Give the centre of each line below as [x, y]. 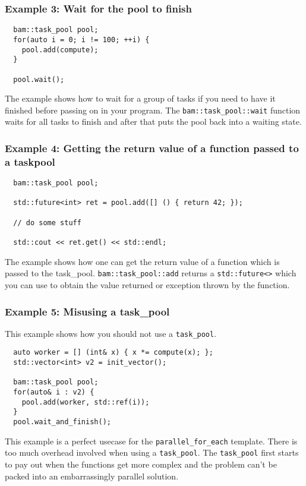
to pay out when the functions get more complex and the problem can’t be [141, 464]
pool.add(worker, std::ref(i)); [86, 402]
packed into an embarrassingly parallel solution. [92, 476]
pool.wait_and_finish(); [62, 422]
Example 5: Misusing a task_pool [87, 311]
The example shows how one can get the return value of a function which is [142, 261]
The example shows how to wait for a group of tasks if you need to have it [140, 98]
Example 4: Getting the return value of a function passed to [152, 148]
